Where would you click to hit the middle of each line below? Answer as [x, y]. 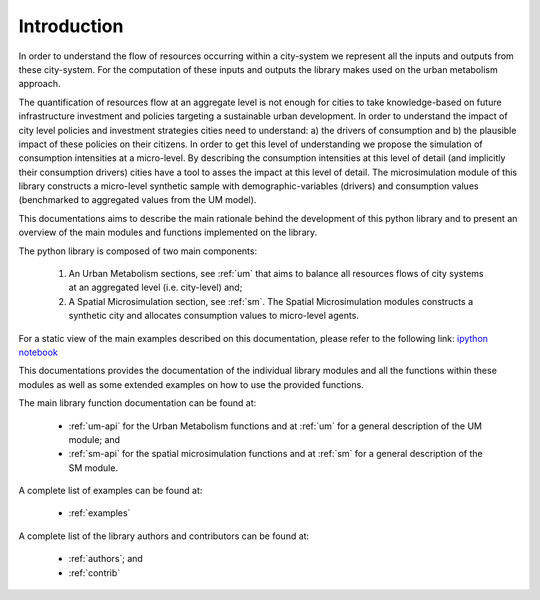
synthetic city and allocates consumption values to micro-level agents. [214, 316]
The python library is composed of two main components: [138, 251]
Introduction [71, 26]
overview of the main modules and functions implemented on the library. [168, 232]
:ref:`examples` [99, 513]
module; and [94, 439]
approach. [39, 84]
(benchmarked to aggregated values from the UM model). [137, 200]
